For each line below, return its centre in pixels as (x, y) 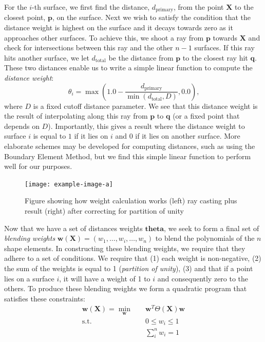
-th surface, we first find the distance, (91, 7)
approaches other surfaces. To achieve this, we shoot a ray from (104, 37)
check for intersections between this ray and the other (89, 47)
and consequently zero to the (203, 278)
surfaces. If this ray (224, 47)
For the (16, 7)
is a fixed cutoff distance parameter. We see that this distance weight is (145, 106)
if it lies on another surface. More (188, 136)
